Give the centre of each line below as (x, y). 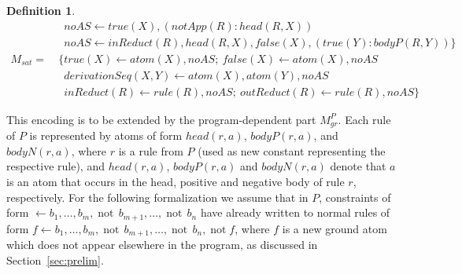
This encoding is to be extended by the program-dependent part (161, 119)
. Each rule (364, 119)
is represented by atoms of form (106, 135)
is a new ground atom (334, 228)
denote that (358, 166)
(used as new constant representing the (292, 150)
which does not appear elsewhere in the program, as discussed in (162, 245)
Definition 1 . (41, 10)
